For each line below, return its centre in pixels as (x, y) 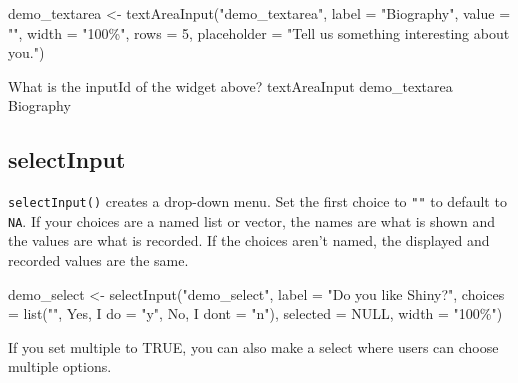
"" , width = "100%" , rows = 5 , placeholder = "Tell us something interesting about (259, 32)
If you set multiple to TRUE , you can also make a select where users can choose (253, 346)
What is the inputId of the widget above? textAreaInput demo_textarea (230, 85)
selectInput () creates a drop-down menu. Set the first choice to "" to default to (257, 201)
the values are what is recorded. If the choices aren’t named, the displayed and (249, 240)
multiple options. (60, 366)
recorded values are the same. (98, 260)
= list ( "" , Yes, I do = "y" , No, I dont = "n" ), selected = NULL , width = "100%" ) (255, 313)
